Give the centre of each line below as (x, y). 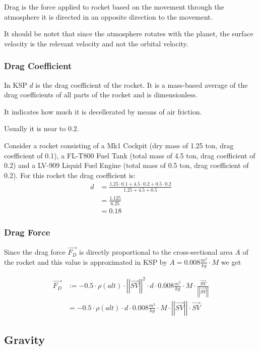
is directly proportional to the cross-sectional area (156, 252)
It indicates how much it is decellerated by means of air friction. (103, 111)
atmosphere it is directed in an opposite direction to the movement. (108, 16)
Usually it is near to (35, 128)
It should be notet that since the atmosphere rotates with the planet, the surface (129, 34)
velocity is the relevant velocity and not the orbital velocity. (96, 43)
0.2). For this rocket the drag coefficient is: (70, 175)
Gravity (24, 340)
